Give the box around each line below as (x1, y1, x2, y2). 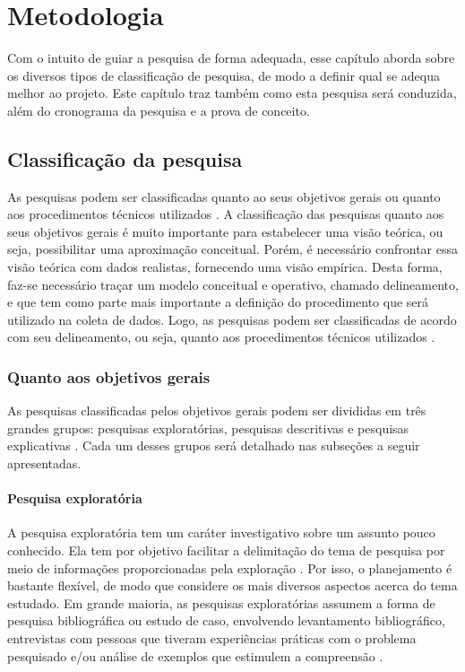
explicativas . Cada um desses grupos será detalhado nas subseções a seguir (7, 436, 420, 455)
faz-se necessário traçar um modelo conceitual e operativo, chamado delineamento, (7, 275, 459, 293)
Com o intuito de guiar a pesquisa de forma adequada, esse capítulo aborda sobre (7, 48, 455, 67)
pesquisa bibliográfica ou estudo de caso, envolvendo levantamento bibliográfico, (7, 611, 445, 630)
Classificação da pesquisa (7, 144, 243, 172)
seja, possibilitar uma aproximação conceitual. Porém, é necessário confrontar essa (7, 240, 458, 258)
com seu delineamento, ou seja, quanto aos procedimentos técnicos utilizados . (7, 327, 435, 346)
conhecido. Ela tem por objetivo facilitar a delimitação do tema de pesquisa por (7, 541, 445, 560)
